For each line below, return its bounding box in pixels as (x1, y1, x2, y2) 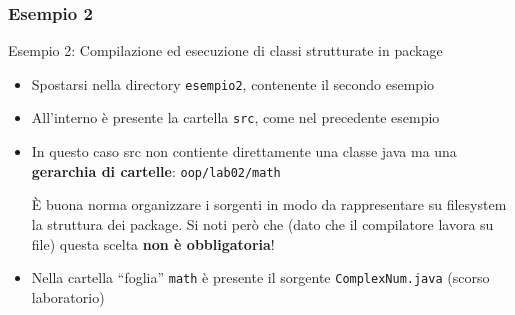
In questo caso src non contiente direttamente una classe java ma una (31, 141, 457, 162)
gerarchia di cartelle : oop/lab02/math (31, 160, 281, 181)
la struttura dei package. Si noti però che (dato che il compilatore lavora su (31, 213, 494, 234)
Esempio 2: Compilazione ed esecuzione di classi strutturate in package (8, 40, 443, 61)
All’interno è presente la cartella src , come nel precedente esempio (31, 107, 440, 128)
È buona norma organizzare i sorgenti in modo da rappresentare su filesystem (31, 194, 507, 215)
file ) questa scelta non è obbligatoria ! (31, 233, 275, 254)
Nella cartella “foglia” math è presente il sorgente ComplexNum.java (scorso (31, 267, 490, 288)
